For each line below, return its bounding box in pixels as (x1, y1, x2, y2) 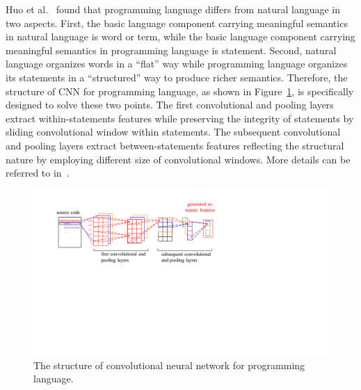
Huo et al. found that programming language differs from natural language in (6, 2, 341, 16)
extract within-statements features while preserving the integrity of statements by (6, 111, 354, 125)
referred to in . (6, 165, 70, 180)
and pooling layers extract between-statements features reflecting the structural (6, 138, 344, 152)
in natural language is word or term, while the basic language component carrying (6, 29, 355, 44)
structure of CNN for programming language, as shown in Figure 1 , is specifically (6, 83, 354, 98)
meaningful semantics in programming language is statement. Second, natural (6, 42, 337, 57)
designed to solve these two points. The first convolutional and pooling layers (6, 97, 334, 112)
